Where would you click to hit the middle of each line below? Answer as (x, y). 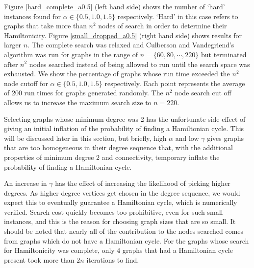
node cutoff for (26, 83)
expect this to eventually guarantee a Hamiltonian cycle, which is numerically (121, 202)
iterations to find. (113, 259)
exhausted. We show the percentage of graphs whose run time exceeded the (117, 74)
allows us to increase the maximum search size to (78, 102)
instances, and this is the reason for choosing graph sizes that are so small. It (120, 221)
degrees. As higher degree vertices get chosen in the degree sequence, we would (122, 192)
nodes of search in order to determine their (163, 26)
